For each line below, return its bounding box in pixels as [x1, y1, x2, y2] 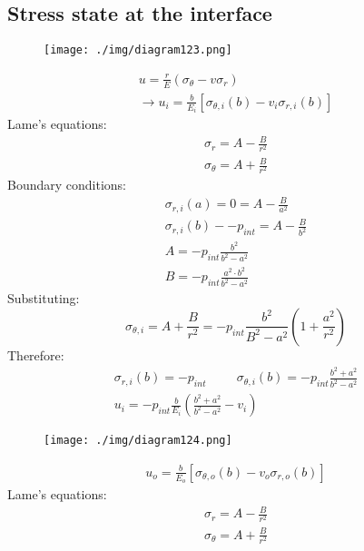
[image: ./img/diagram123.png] [44, 44, 232, 57]
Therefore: [7, 345, 64, 364]
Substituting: [7, 289, 80, 308]
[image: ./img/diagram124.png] [44, 434, 232, 448]
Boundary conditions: [7, 175, 127, 194]
